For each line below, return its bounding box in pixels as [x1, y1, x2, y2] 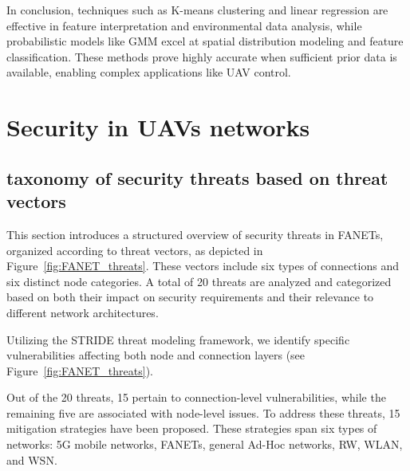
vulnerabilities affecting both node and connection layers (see [6, 347, 306, 363]
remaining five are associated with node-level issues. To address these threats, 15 [6, 404, 400, 421]
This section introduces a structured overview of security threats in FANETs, [6, 226, 384, 242]
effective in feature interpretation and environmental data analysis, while [6, 17, 362, 33]
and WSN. [6, 451, 57, 468]
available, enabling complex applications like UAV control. [6, 64, 291, 80]
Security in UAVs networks [6, 111, 310, 143]
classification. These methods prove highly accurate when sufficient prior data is [6, 48, 397, 65]
